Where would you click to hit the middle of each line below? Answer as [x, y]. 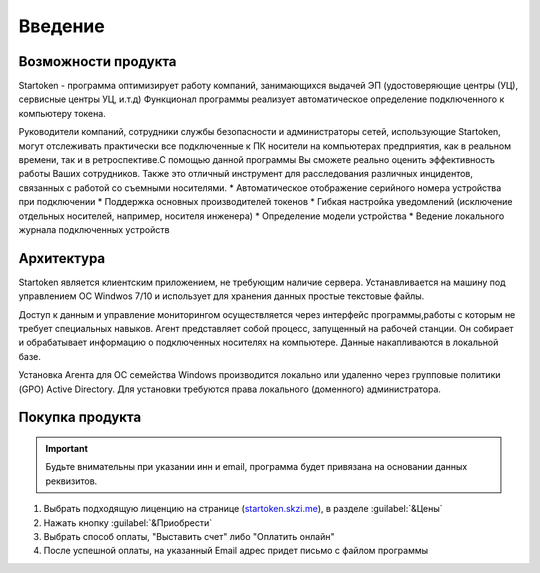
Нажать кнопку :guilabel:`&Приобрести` [128, 522]
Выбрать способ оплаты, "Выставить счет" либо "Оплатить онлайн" [189, 536]
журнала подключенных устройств [94, 229]
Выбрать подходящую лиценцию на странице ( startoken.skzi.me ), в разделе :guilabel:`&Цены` [243, 509]
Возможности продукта [97, 61]
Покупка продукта [80, 417]
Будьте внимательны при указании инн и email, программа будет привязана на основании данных [256, 467]
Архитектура [62, 258]
